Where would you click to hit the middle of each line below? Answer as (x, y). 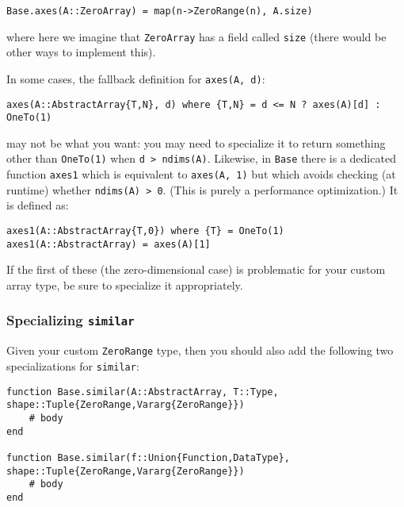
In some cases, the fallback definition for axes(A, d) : (136, 78)
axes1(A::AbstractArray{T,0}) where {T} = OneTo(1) (145, 231)
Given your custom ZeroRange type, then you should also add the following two (200, 350)
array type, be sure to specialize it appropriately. (125, 284)
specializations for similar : (73, 365)
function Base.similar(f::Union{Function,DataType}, (148, 457)
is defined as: (38, 205)
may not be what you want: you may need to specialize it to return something (196, 142)
